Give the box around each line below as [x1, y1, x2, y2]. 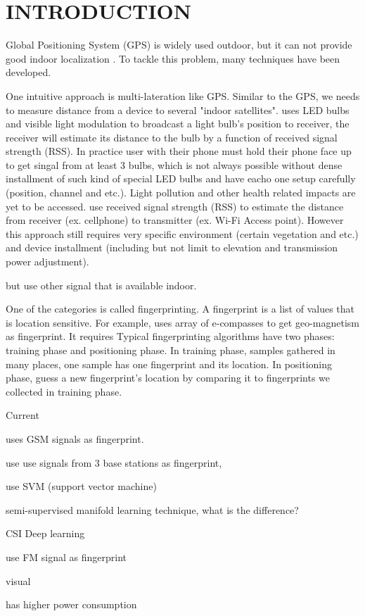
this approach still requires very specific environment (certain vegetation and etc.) [6, 226, 359, 241]
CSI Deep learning [6, 526, 85, 541]
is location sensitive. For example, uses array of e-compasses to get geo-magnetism [6, 315, 359, 329]
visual [6, 573, 31, 588]
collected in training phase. [6, 384, 122, 398]
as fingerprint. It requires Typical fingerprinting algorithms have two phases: [6, 329, 335, 344]
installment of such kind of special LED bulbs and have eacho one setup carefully [6, 171, 356, 186]
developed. [6, 65, 51, 80]
